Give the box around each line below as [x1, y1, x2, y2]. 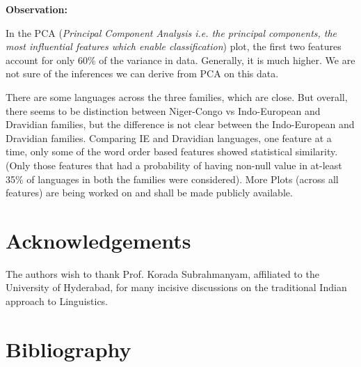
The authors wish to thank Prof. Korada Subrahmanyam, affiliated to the [6, 266, 319, 281]
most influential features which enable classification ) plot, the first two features [6, 39, 342, 54]
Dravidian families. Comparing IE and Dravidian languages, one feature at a [6, 130, 332, 145]
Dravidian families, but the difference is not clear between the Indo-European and [6, 117, 355, 132]
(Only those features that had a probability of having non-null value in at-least [6, 157, 342, 172]
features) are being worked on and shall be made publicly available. [6, 185, 293, 200]
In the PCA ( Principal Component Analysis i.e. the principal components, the [6, 25, 337, 40]
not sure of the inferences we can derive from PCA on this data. [6, 66, 279, 81]
